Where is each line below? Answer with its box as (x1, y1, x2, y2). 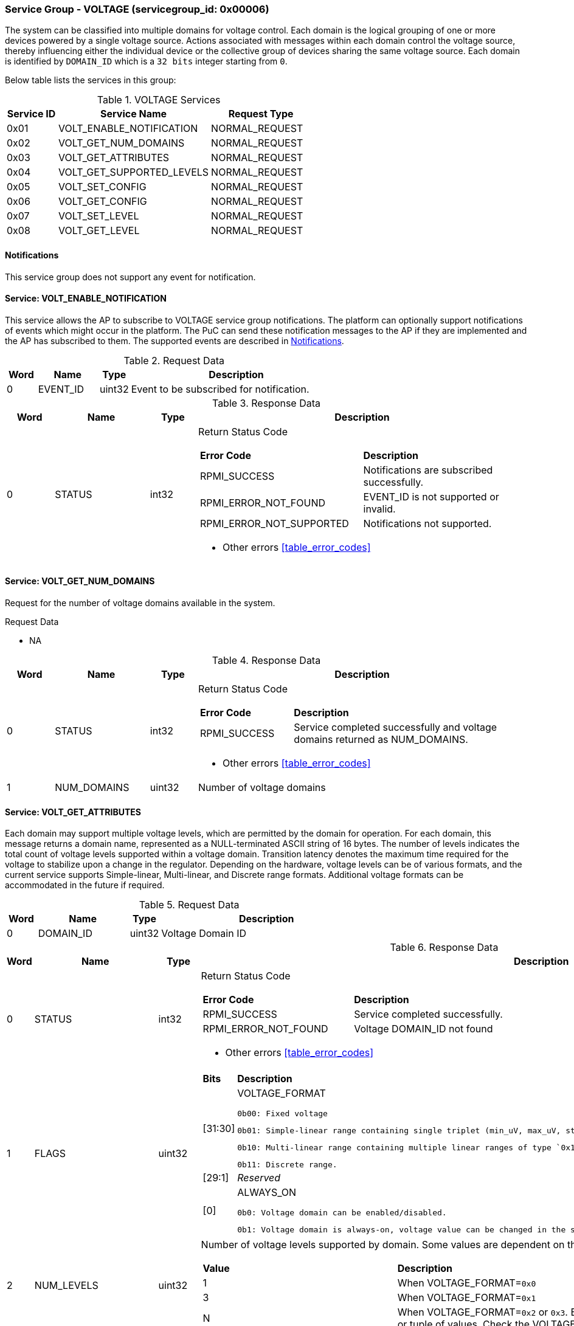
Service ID (7, 108, 56, 120)
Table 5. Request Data (139, 899, 240, 911)
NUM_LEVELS (34, 1279, 99, 1292)
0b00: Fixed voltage (237, 1109, 328, 1119)
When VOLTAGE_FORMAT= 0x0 (397, 1277, 536, 1290)
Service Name (100, 108, 167, 120)
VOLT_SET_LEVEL (58, 210, 139, 223)
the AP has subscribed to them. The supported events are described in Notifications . (5, 335, 344, 346)
